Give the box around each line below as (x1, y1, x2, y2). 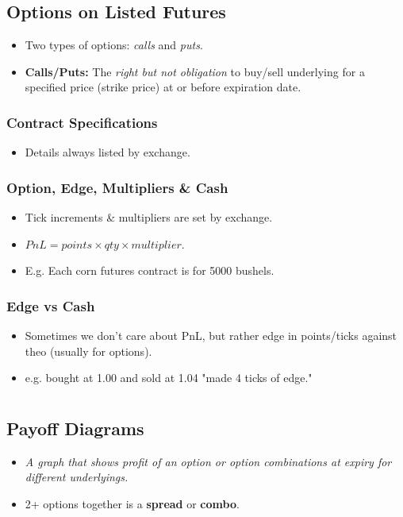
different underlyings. (25, 469, 129, 485)
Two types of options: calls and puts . (25, 37, 203, 53)
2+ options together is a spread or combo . (25, 495, 240, 511)
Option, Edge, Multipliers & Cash (6, 177, 228, 197)
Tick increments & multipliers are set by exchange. (25, 209, 273, 226)
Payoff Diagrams (6, 415, 144, 440)
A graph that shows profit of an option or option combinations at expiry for (25, 453, 392, 469)
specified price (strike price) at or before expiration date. (25, 79, 301, 95)
